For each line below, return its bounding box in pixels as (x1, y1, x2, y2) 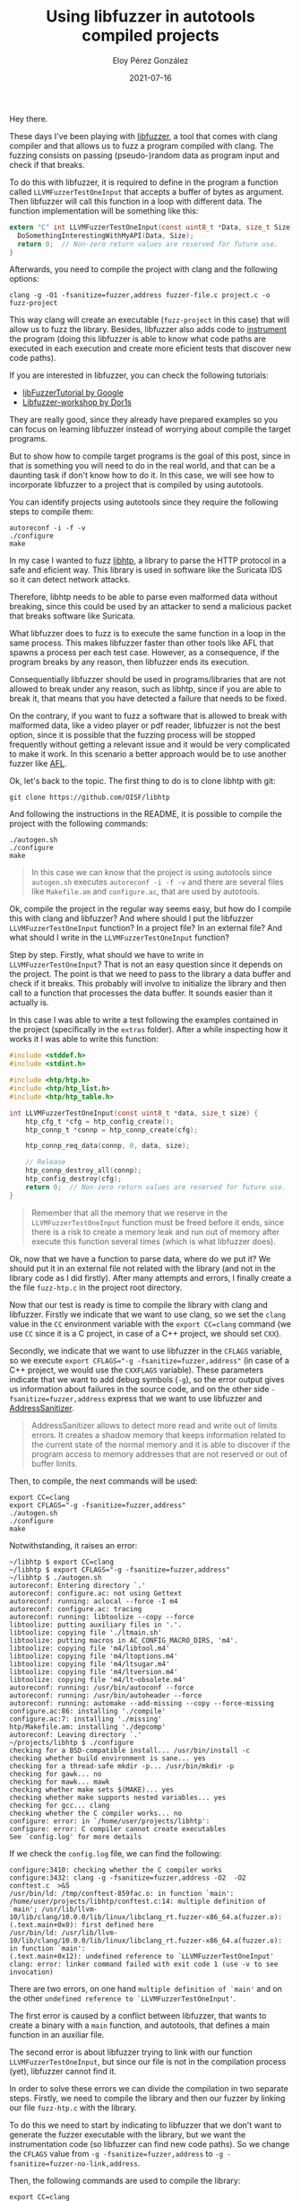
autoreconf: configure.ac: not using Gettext (9, 1589, 182, 1598)
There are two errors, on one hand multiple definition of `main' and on (9, 1983, 282, 1994)
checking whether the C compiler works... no (9, 1809, 182, 1818)
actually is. (9, 997, 49, 1008)
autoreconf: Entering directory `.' (9, 1581, 146, 1590)
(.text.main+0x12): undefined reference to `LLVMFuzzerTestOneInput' (9, 1951, 275, 1960)
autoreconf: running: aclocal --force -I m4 (9, 1596, 178, 1606)
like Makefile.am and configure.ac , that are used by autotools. (30, 886, 260, 897)
